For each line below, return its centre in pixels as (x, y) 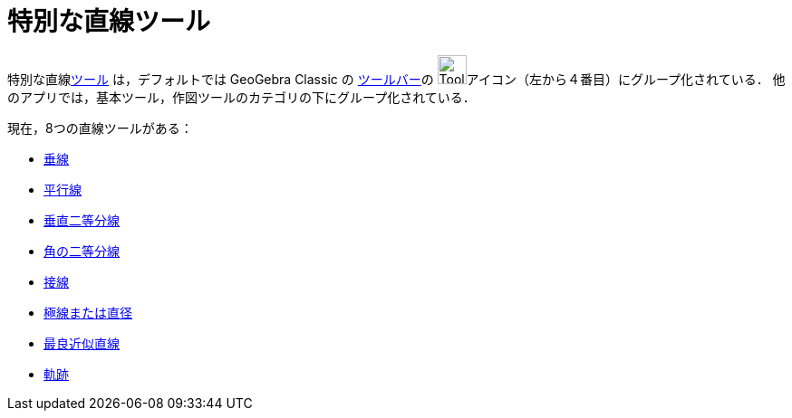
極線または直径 (88, 312)
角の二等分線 (82, 251)
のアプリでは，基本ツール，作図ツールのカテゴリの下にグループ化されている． (241, 97)
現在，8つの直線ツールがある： (100, 128)
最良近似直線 (82, 343)
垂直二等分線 (82, 220)
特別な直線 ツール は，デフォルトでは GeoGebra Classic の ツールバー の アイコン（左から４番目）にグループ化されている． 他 (396, 79)
